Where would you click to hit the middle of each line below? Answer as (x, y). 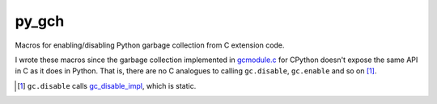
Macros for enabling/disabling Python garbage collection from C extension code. (150, 45)
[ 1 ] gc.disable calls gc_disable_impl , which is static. (107, 85)
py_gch (40, 21)
